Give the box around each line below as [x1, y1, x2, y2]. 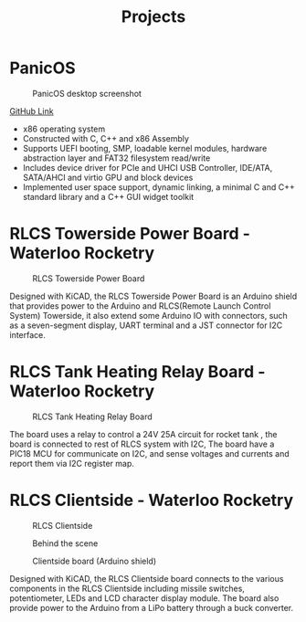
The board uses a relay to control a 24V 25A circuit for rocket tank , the [9, 428, 278, 439]
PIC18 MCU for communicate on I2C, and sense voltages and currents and [9, 448, 290, 459]
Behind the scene [32, 537, 99, 549]
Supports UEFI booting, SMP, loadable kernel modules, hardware [22, 142, 268, 153]
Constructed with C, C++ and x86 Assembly [22, 132, 190, 143]
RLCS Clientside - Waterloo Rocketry [9, 490, 294, 511]
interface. [9, 329, 46, 340]
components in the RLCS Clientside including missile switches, [9, 583, 245, 594]
